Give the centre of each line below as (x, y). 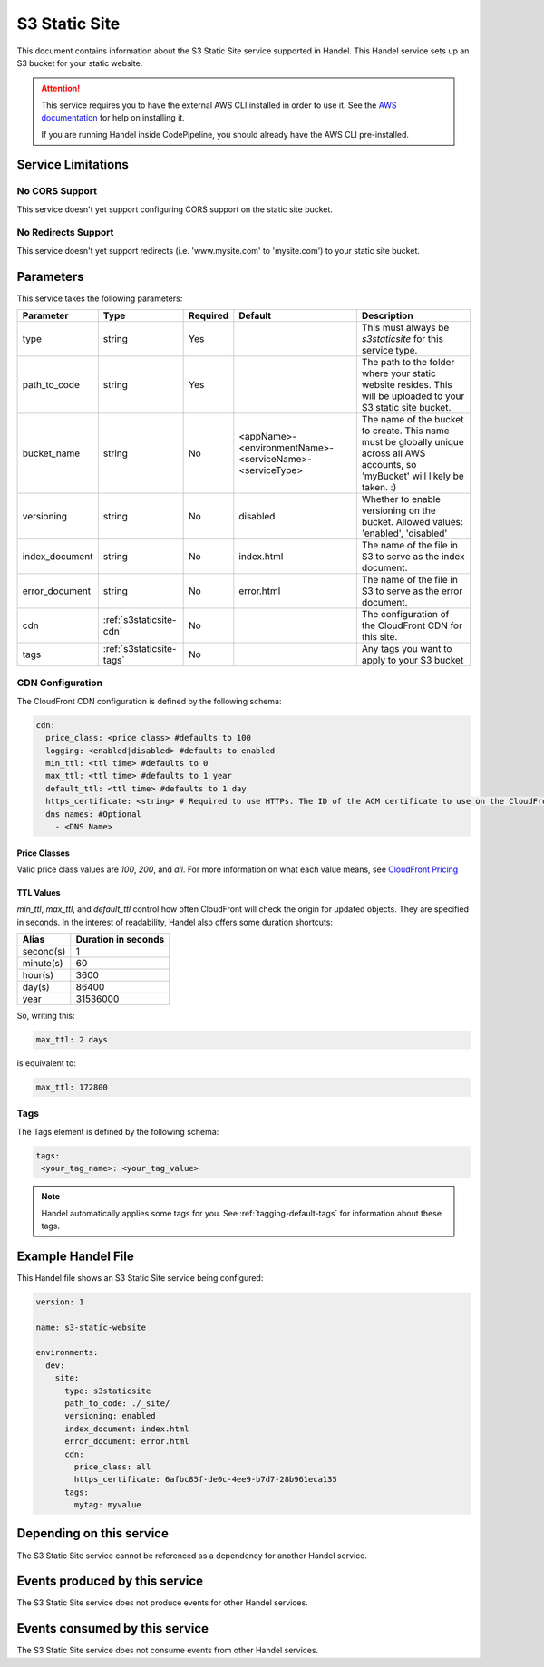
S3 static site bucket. (406, 408)
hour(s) (38, 975)
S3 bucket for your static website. (80, 63)
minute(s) (43, 964)
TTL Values (39, 892)
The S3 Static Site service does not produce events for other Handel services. (162, 1603)
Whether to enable (401, 499)
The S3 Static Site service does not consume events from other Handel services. (168, 1651)
